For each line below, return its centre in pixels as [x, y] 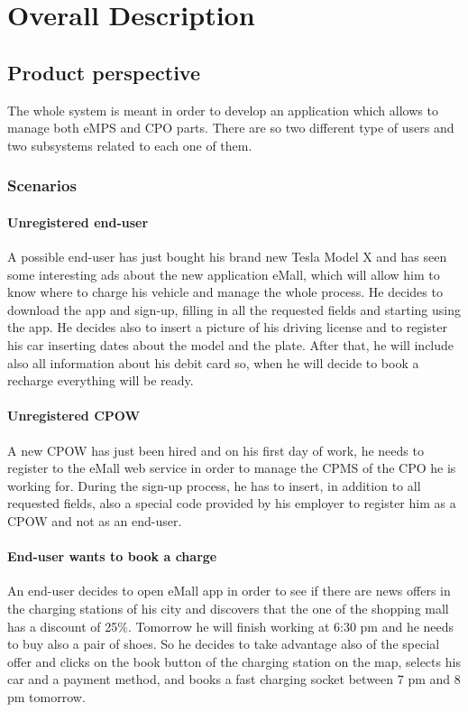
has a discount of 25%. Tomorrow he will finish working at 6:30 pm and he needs [231, 626]
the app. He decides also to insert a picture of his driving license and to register [227, 327]
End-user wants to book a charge [112, 556]
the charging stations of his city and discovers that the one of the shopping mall [228, 608]
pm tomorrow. [46, 696]
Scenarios [42, 185]
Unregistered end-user [78, 222]
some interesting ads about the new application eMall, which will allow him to [224, 274]
